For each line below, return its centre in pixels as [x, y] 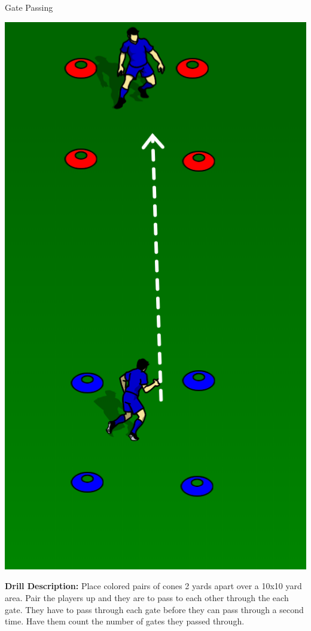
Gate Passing [29, 7]
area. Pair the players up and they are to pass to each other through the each [147, 598]
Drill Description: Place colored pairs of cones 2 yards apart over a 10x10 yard [153, 586]
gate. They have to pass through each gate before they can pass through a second [154, 609]
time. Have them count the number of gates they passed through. [125, 621]
